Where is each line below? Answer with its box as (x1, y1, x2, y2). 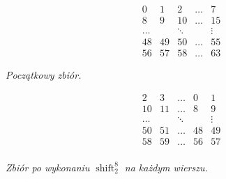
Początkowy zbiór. (6, 68, 82, 82)
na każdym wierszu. (124, 159, 208, 174)
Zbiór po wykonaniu (6, 159, 90, 174)
